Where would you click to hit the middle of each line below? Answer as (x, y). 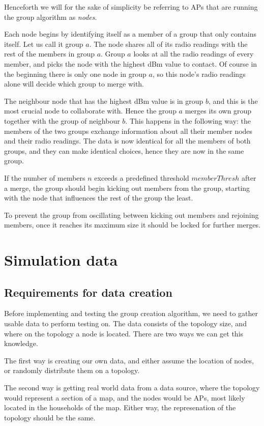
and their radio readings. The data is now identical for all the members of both (127, 141)
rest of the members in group (49, 54)
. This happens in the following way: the (188, 120)
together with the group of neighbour (62, 120)
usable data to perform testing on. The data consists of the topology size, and (125, 323)
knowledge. (21, 343)
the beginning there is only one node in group (75, 74)
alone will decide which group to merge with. (74, 84)
